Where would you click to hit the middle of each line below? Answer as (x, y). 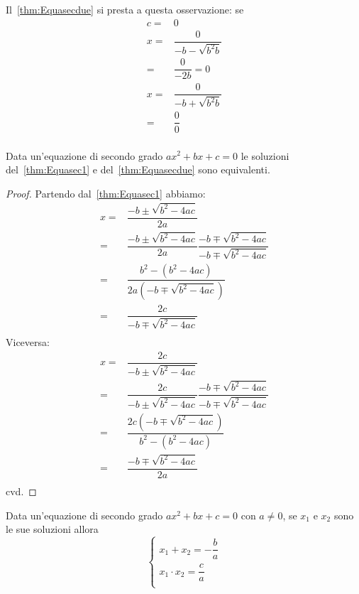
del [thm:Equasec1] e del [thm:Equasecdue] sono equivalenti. (138, 169)
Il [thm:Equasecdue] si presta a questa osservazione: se (125, 9)
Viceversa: (28, 342)
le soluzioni (265, 155)
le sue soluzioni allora (52, 529)
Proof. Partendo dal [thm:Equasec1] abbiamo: (106, 193)
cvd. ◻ (21, 491)
